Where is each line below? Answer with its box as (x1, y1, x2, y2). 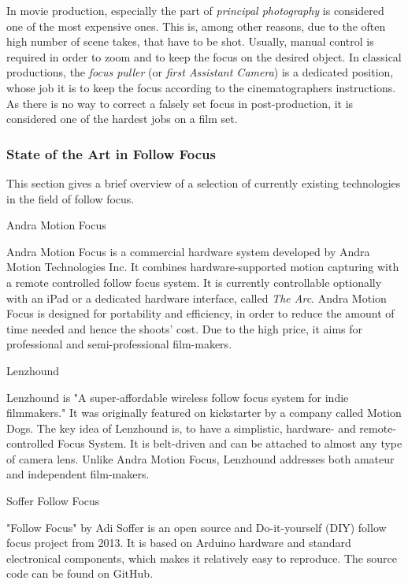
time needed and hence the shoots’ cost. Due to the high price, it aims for (6, 320, 363, 337)
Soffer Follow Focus (6, 493, 100, 509)
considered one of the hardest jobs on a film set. (6, 110, 238, 127)
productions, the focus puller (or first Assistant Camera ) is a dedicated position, (6, 64, 394, 80)
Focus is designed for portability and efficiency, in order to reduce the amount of (6, 305, 395, 322)
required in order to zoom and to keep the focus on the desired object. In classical (6, 48, 402, 65)
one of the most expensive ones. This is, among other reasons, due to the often (6, 17, 386, 34)
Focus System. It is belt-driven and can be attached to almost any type (57, 435, 402, 452)
